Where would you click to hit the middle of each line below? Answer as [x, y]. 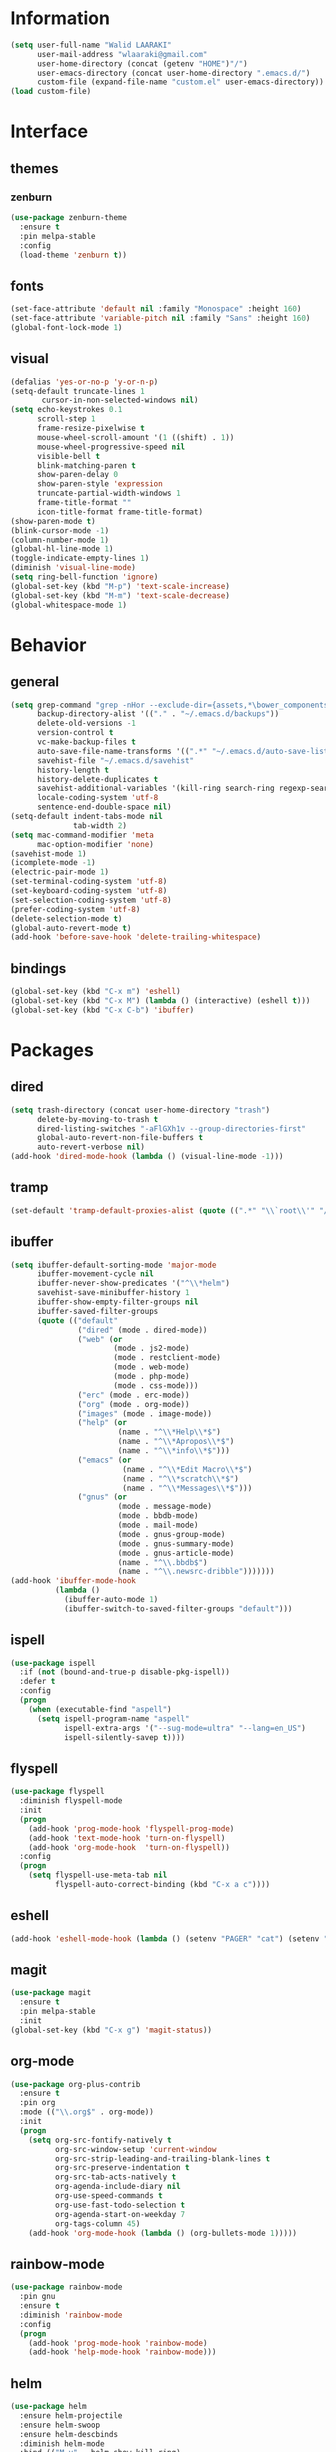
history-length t [73, 770]
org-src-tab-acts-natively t [115, 2177]
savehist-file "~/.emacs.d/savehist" [115, 760]
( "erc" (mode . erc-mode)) [133, 1395]
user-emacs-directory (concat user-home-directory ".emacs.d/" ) [173, 73]
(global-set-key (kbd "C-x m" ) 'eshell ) [96, 992]
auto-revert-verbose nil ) [90, 1147]
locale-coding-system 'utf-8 [97, 798]
